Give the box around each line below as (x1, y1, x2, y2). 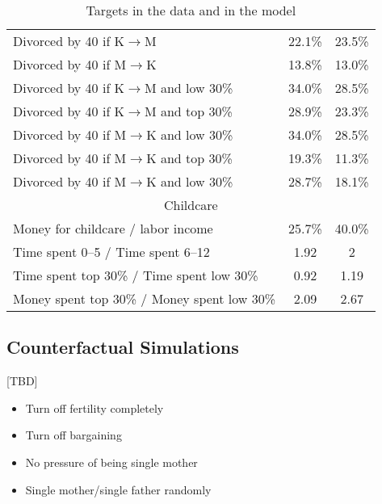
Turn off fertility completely (25, 399, 164, 416)
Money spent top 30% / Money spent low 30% (13, 289, 276, 308)
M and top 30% (144, 102, 233, 120)
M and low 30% (144, 78, 233, 97)
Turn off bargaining (25, 426, 122, 443)
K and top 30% (146, 149, 233, 167)
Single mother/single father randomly (25, 481, 212, 498)
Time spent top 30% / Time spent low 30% (13, 266, 258, 284)
